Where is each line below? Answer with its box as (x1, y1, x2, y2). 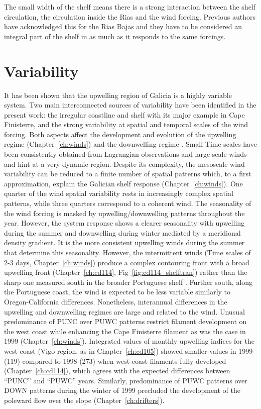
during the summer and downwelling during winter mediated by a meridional (4, 227, 241, 238)
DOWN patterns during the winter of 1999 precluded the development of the (4, 385, 241, 395)
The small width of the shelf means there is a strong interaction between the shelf (4, 2, 256, 12)
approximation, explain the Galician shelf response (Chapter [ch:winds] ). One (4, 178, 243, 188)
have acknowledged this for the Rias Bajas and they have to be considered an (4, 21, 242, 32)
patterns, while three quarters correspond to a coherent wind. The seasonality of (4, 198, 251, 209)
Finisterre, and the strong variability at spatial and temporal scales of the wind (4, 119, 248, 130)
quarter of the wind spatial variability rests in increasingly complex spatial (4, 188, 233, 198)
